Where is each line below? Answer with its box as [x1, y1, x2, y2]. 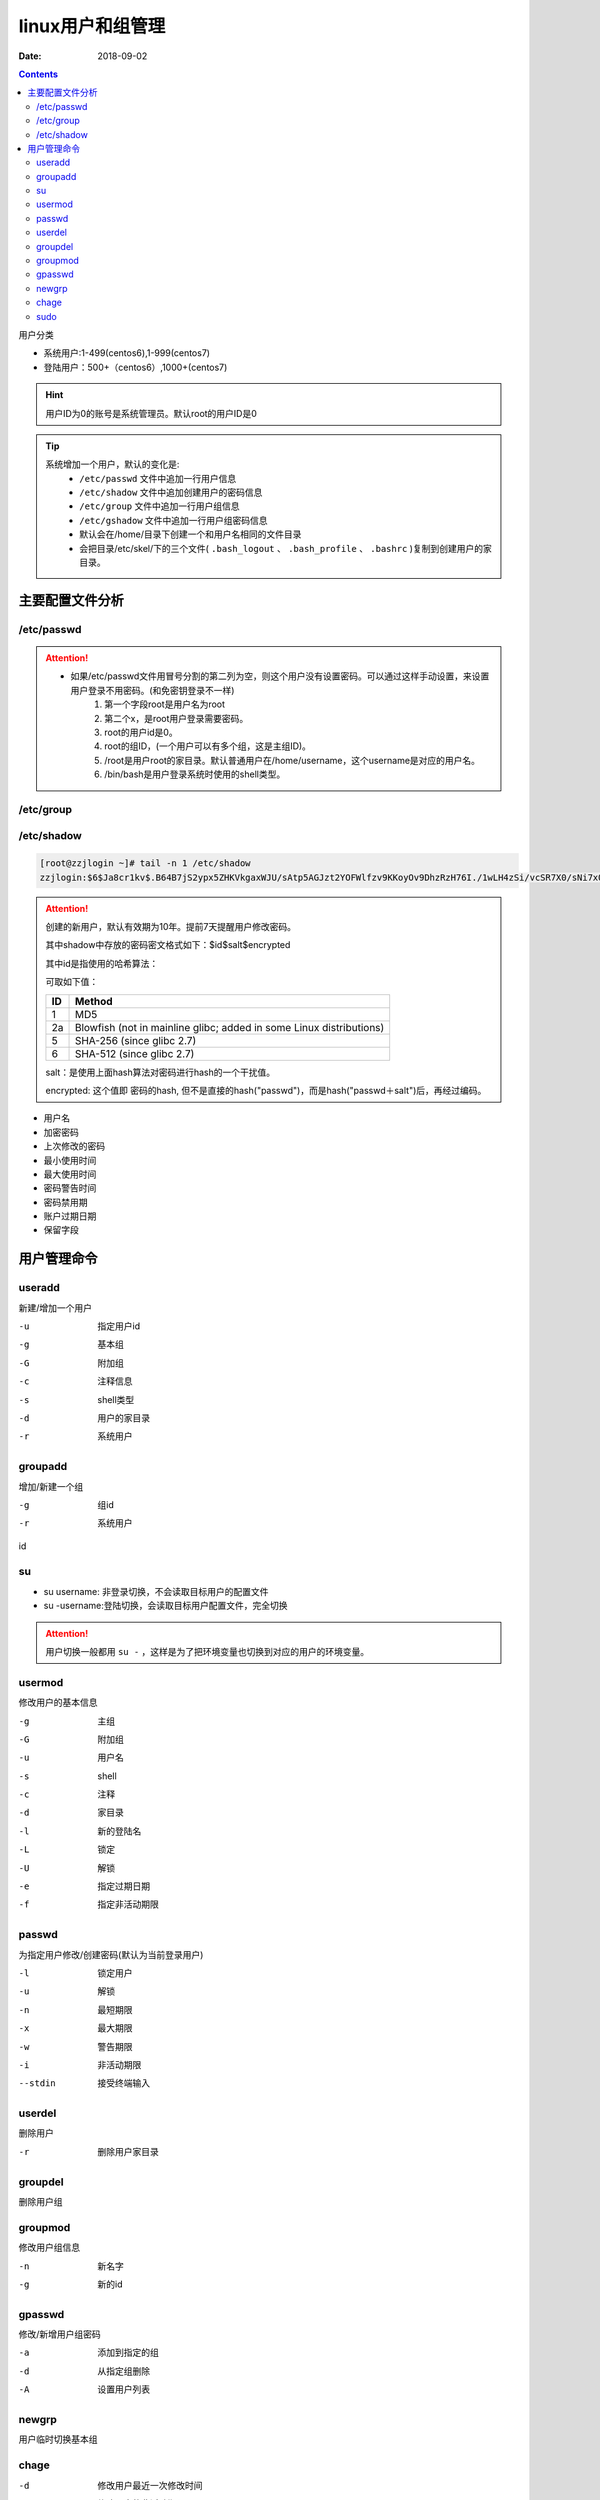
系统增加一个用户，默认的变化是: [45, 458, 180, 470]
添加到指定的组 [97, 2346, 159, 2359]
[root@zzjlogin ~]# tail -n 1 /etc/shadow [39, 858, 251, 869]
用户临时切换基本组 [18, 2433, 98, 2445]
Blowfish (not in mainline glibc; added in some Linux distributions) [74, 1020, 385, 1034]
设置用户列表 [97, 2383, 150, 2395]
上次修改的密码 [43, 1140, 105, 1152]
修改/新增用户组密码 [18, 2328, 102, 2340]
